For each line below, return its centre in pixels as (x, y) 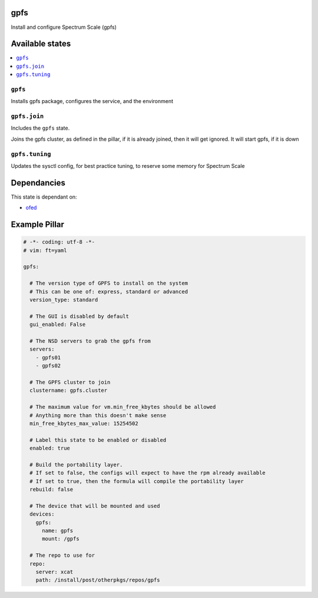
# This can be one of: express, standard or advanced (109, 291)
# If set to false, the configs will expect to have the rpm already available (148, 473)
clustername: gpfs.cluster (69, 391)
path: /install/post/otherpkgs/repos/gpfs (98, 580)
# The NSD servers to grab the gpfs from (90, 341)
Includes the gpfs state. (40, 128)
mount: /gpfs (61, 539)
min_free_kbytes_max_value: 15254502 (84, 423)
